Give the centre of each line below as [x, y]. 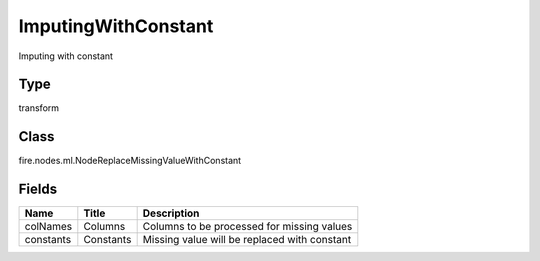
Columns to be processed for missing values [247, 227]
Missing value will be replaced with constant [247, 240]
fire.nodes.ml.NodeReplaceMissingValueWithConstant [130, 161]
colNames [48, 227]
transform [39, 108]
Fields [38, 189]
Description [171, 213]
